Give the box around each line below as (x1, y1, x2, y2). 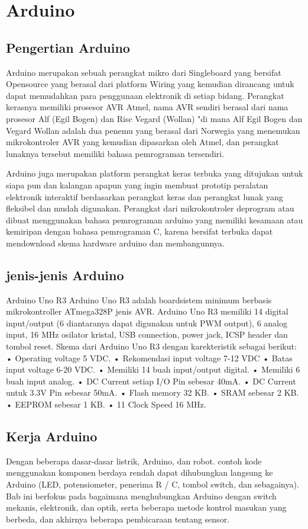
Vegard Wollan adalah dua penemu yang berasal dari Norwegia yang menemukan (6, 124, 300, 136)
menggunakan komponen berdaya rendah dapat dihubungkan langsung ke (6, 466, 273, 479)
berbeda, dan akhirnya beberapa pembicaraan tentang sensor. (6, 512, 230, 525)
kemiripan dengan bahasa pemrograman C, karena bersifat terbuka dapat (6, 225, 273, 238)
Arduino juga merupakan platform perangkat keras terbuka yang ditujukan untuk (6, 167, 303, 179)
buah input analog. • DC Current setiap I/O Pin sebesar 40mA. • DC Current (6, 374, 296, 387)
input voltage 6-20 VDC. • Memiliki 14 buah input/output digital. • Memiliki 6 (6, 363, 300, 376)
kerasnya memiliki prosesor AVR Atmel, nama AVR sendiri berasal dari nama (6, 101, 288, 113)
